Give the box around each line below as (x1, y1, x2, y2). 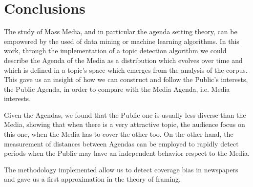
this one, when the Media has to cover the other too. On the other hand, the (4, 129, 233, 139)
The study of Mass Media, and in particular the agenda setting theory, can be (4, 26, 237, 37)
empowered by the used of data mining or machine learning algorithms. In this (4, 36, 239, 46)
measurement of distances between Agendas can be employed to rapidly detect (4, 138, 239, 148)
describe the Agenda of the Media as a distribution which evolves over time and (4, 55, 243, 65)
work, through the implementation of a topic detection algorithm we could (4, 45, 227, 56)
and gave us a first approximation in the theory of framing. (4, 174, 181, 184)
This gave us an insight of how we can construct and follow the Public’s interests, (4, 74, 248, 84)
